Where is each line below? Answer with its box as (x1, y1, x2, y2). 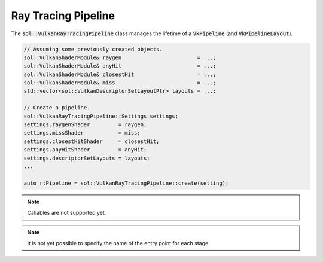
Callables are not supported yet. (27, 209, 106, 217)
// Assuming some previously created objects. (23, 45, 163, 53)
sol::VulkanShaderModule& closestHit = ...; (23, 71, 217, 78)
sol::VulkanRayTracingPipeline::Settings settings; (23, 112, 179, 120)
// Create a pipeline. (23, 105, 90, 111)
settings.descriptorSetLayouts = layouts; (23, 154, 150, 162)
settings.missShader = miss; (23, 129, 141, 136)
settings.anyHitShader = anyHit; (23, 147, 147, 153)
